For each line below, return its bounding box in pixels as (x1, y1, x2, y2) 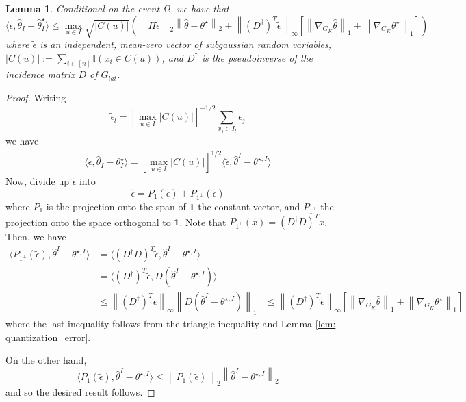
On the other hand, (5, 353, 87, 367)
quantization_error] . (5, 329, 91, 344)
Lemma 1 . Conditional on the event (5, 1, 160, 15)
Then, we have (5, 229, 66, 244)
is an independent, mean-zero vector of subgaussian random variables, (40, 36, 332, 51)
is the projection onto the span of (46, 199, 186, 213)
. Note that (179, 214, 226, 229)
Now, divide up (5, 174, 69, 188)
